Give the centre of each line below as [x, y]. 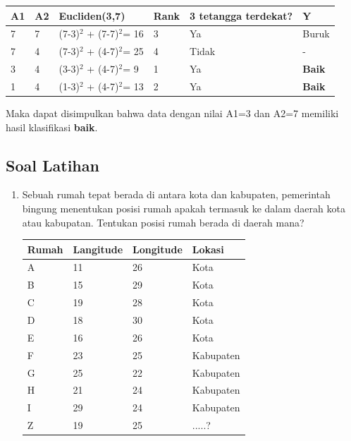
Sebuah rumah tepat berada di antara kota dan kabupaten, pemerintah [176, 194]
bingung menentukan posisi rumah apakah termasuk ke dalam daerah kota [184, 208]
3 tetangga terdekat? [241, 15]
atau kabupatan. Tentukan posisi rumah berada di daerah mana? [163, 222]
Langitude [98, 249]
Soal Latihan [53, 165]
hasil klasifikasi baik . [52, 127]
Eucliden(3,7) [92, 15]
